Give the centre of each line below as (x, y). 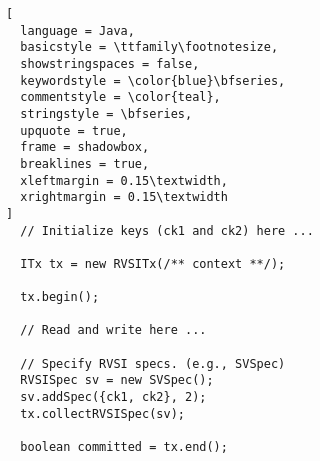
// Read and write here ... (113, 330)
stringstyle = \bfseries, (106, 113)
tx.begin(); (60, 297)
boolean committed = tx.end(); (124, 447)
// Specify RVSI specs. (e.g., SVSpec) (153, 363)
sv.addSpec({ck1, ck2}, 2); (113, 397)
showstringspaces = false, (110, 63)
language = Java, (77, 30)
